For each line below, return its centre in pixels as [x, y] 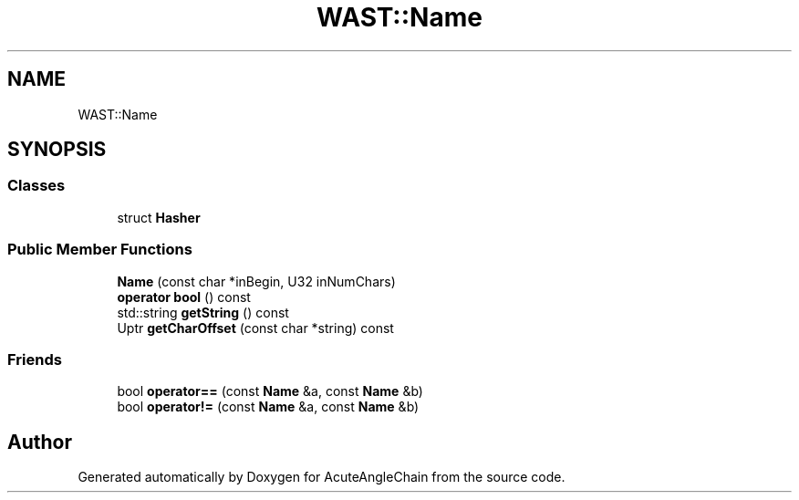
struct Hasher [159, 217]
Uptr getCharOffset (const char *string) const [255, 328]
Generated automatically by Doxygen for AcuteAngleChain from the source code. [322, 477]
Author [40, 442]
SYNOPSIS [57, 150]
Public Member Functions [100, 250]
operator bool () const [184, 297]
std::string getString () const [203, 312]
